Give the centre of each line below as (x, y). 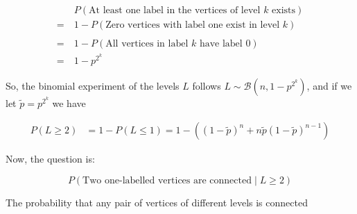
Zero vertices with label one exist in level (193, 25)
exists (284, 11)
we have (69, 102)
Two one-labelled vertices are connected (167, 181)
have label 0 (225, 44)
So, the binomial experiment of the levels (93, 85)
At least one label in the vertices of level (175, 11)
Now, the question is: (50, 159)
